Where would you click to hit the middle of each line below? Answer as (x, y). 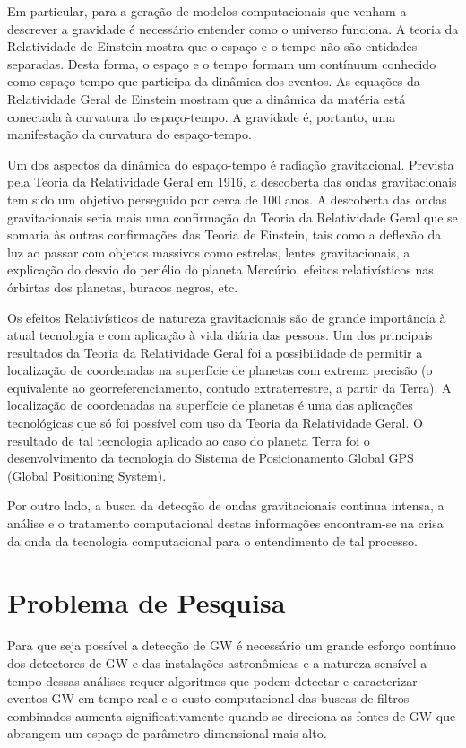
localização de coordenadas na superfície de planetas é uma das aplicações (210, 405)
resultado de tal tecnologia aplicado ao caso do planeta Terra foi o (189, 440)
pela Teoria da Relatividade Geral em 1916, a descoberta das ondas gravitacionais (232, 182)
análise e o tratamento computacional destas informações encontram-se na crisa (225, 523)
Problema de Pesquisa (147, 602)
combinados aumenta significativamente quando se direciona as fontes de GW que (232, 715)
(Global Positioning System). (87, 475)
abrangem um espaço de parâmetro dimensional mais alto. (167, 733)
